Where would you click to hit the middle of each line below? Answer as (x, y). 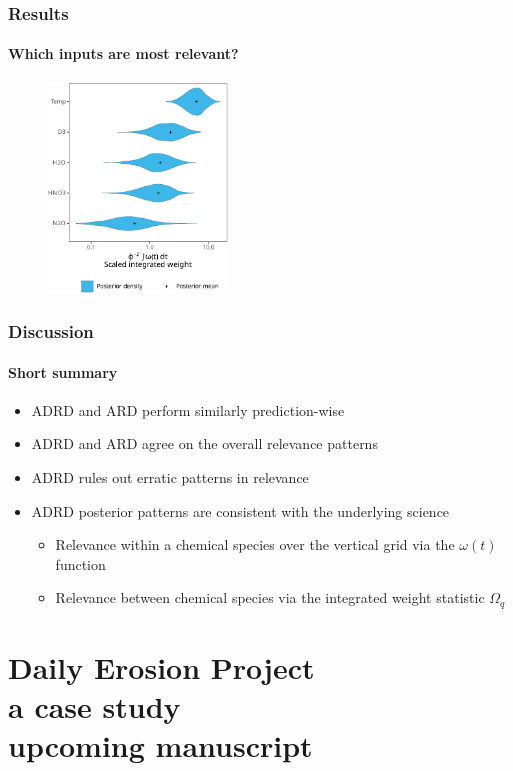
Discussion (51, 331)
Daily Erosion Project (161, 667)
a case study (94, 706)
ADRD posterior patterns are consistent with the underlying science (240, 510)
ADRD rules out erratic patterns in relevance (170, 477)
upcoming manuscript (160, 745)
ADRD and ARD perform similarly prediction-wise (188, 409)
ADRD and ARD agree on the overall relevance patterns (204, 443)
